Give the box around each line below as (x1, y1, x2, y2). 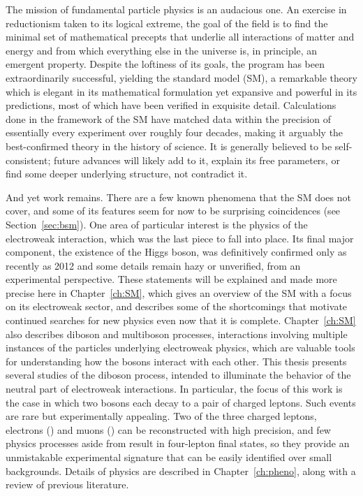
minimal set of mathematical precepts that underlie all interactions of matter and (6, 29, 355, 44)
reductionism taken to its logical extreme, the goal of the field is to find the (6, 15, 328, 30)
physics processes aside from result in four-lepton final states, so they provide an (6, 436, 350, 451)
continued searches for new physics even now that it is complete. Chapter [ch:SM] (6, 313, 356, 328)
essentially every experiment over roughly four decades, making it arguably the (6, 125, 343, 140)
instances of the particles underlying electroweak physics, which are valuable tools (6, 340, 355, 355)
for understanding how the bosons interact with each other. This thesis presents (6, 353, 347, 368)
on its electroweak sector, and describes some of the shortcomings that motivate (6, 299, 348, 314)
